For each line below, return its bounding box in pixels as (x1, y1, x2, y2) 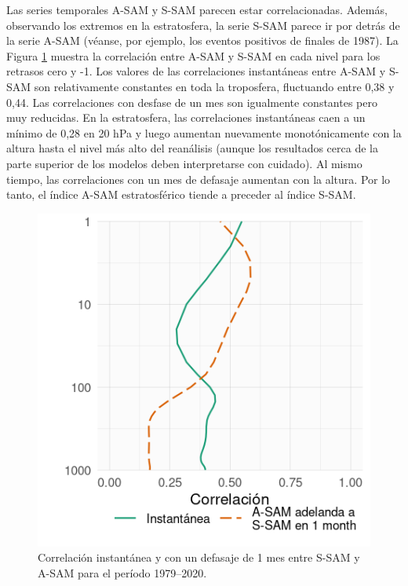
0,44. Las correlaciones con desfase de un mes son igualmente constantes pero (6, 93, 377, 110)
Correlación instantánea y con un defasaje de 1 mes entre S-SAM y (38, 549, 360, 566)
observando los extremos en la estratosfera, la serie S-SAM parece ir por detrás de (6, 16, 400, 33)
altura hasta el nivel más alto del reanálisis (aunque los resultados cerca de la (6, 140, 378, 156)
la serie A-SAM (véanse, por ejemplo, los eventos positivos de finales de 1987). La (6, 32, 399, 49)
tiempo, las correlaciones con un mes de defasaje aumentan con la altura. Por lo (6, 170, 391, 187)
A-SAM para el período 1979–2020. (38, 564, 207, 581)
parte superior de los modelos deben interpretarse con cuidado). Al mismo (6, 155, 362, 171)
